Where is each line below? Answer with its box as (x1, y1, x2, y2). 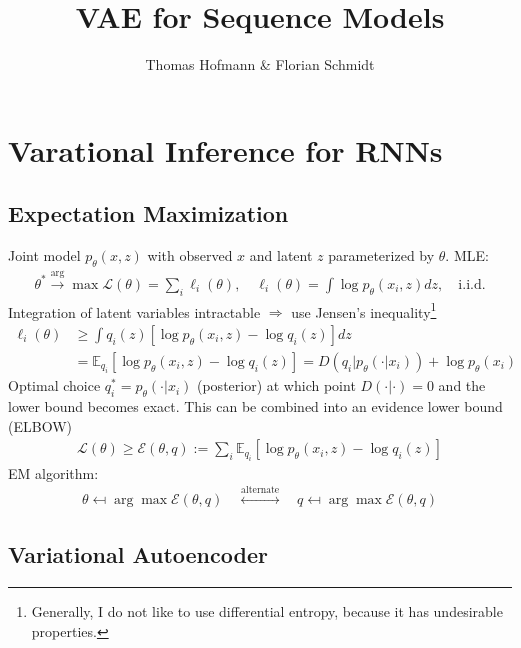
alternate (241, 485, 280, 496)
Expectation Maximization (8, 198, 289, 229)
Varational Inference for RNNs (8, 129, 443, 170)
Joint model (8, 245, 81, 266)
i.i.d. (458, 277, 486, 292)
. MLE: (445, 245, 489, 266)
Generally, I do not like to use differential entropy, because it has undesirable (31, 601, 503, 622)
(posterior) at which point (196, 375, 356, 396)
